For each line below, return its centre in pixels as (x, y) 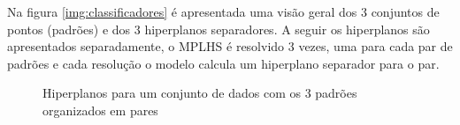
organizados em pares (100, 110)
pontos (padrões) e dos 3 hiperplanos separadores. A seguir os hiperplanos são (218, 29)
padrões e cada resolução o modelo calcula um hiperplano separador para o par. (223, 63)
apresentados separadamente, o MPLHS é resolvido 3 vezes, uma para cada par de (230, 46)
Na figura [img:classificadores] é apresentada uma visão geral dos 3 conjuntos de (223, 11)
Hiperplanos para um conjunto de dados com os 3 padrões (200, 93)
